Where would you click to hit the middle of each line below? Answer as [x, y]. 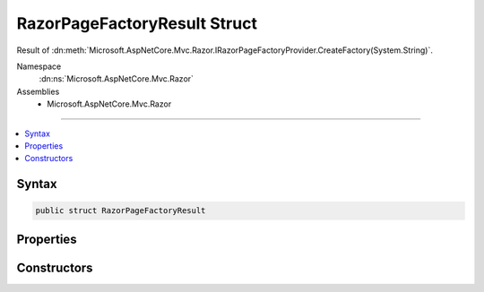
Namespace [39, 66]
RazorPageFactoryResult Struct [137, 23]
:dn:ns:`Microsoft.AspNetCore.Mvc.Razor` [117, 79]
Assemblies [38, 91]
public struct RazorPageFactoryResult [121, 211]
